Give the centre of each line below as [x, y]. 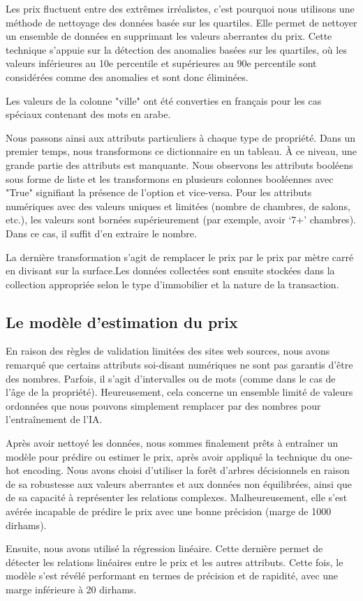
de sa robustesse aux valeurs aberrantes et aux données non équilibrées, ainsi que [179, 483]
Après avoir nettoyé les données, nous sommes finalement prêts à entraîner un [172, 443]
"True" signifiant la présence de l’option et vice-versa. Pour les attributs [159, 192]
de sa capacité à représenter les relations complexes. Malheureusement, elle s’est [177, 497]
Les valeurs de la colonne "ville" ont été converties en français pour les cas [164, 100]
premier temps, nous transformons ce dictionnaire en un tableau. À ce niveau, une [181, 151]
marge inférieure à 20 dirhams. [71, 589]
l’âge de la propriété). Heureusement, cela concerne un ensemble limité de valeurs [179, 392]
